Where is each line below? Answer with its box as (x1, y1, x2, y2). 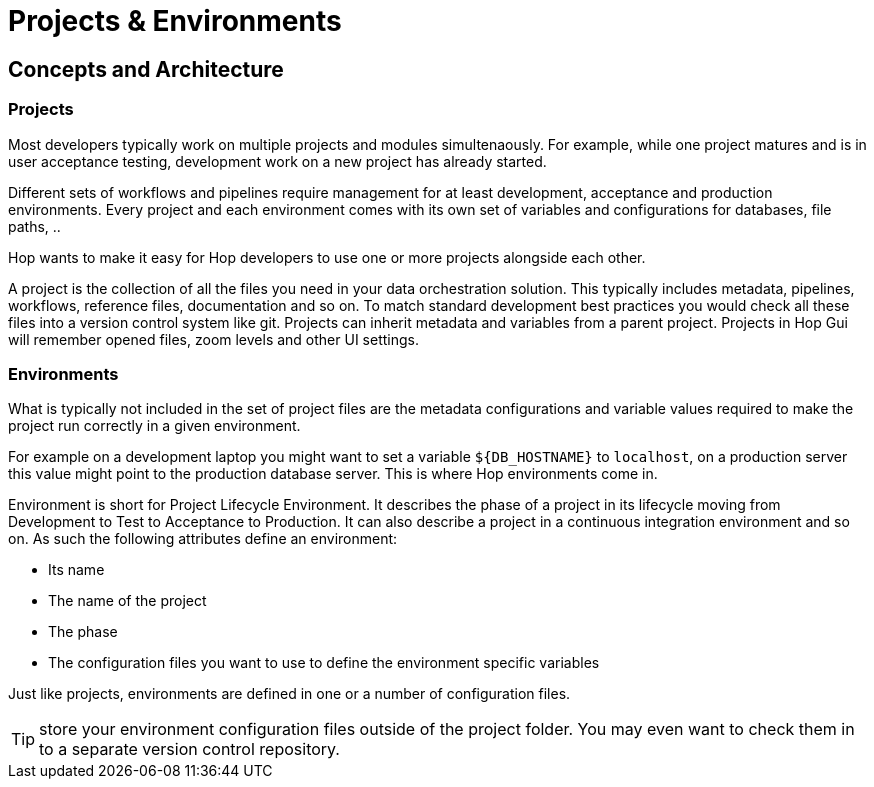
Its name (48, 561, 105, 579)
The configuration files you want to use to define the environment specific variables (48, 654, 600, 672)
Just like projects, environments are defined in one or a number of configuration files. (8, 685, 571, 703)
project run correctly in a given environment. (8, 417, 301, 435)
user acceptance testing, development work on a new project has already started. (8, 152, 547, 170)
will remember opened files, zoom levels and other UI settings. (8, 330, 419, 348)
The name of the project (48, 592, 207, 610)
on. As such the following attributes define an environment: (8, 530, 398, 548)
